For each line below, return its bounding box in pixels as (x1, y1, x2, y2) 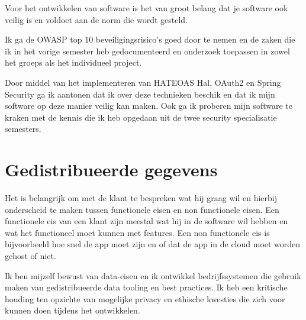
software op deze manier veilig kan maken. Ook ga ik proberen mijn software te (5, 99, 293, 112)
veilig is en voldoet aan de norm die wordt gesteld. (5, 13, 188, 25)
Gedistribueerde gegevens (5, 157, 218, 182)
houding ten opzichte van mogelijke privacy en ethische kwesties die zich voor (5, 292, 285, 305)
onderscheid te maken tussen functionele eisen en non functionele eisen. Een (5, 203, 279, 215)
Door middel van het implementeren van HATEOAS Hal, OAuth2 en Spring (5, 76, 281, 88)
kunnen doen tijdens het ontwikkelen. (5, 304, 140, 316)
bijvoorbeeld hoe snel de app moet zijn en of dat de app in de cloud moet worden (5, 238, 301, 250)
